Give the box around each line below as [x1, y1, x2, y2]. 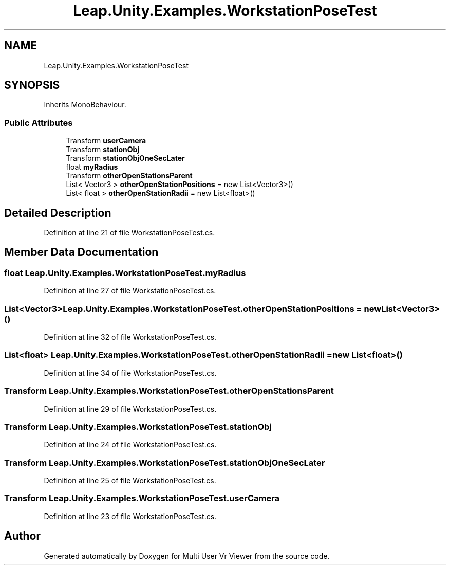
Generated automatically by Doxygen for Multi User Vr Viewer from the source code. [44, 551, 330, 560]
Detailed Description [4, 206, 111, 219]
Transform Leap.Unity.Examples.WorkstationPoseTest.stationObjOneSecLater [4, 457, 325, 468]
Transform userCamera [66, 136, 146, 145]
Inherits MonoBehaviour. [44, 100, 126, 109]
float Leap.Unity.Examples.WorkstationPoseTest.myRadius [4, 267, 246, 278]
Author [4, 529, 41, 543]
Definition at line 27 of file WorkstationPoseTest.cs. [44, 286, 216, 296]
